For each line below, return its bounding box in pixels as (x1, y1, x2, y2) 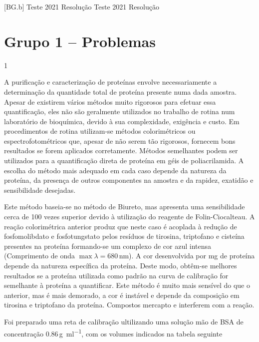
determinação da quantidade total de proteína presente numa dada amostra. (4, 86, 237, 97)
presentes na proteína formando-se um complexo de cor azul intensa (4, 240, 211, 251)
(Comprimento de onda (4, 250, 75, 261)
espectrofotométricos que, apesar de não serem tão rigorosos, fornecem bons (4, 135, 236, 146)
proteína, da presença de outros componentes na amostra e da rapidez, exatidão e (4, 175, 254, 185)
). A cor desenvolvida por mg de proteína (129, 250, 255, 261)
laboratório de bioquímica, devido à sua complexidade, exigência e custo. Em (4, 116, 240, 126)
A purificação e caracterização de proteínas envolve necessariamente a (4, 77, 217, 87)
